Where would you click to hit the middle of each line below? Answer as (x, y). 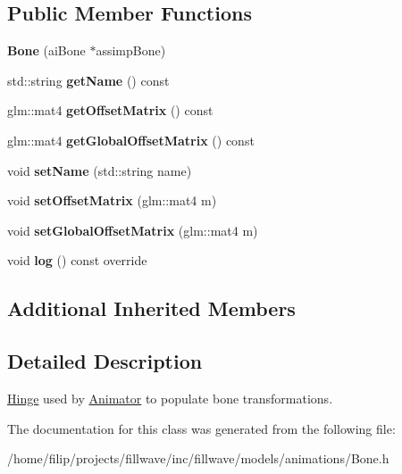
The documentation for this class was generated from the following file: (201, 428)
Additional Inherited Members (151, 308)
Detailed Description (105, 361)
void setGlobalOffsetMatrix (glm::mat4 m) (133, 230)
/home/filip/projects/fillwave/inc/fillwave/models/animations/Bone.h (198, 458)
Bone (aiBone (46, 50)
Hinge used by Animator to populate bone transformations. (170, 398)
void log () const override (77, 260)
